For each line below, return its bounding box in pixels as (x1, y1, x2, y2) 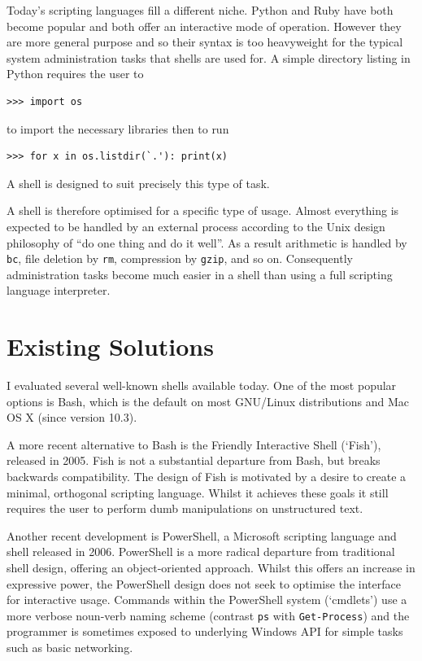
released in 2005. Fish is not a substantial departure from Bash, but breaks (7, 452, 381, 469)
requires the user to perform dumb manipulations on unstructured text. (7, 500, 363, 517)
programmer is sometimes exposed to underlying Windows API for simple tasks (7, 623, 403, 640)
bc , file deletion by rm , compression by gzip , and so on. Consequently (7, 250, 353, 267)
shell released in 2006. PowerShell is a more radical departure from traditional (7, 543, 395, 560)
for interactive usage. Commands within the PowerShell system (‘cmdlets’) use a (7, 591, 407, 608)
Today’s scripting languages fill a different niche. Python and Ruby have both (7, 2, 394, 18)
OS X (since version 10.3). (7, 409, 137, 426)
